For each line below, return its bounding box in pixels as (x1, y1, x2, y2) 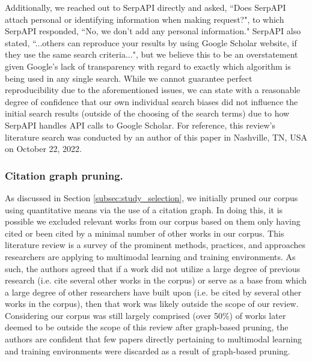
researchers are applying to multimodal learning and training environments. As (5, 250, 296, 262)
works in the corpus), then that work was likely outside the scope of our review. (5, 297, 299, 310)
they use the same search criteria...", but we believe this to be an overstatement (5, 48, 298, 61)
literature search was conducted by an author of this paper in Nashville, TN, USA (5, 130, 307, 143)
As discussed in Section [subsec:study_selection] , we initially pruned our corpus (5, 191, 298, 204)
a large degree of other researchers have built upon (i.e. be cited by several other (5, 285, 302, 298)
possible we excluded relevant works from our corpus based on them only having (5, 215, 301, 228)
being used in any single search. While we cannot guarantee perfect (5, 71, 252, 84)
